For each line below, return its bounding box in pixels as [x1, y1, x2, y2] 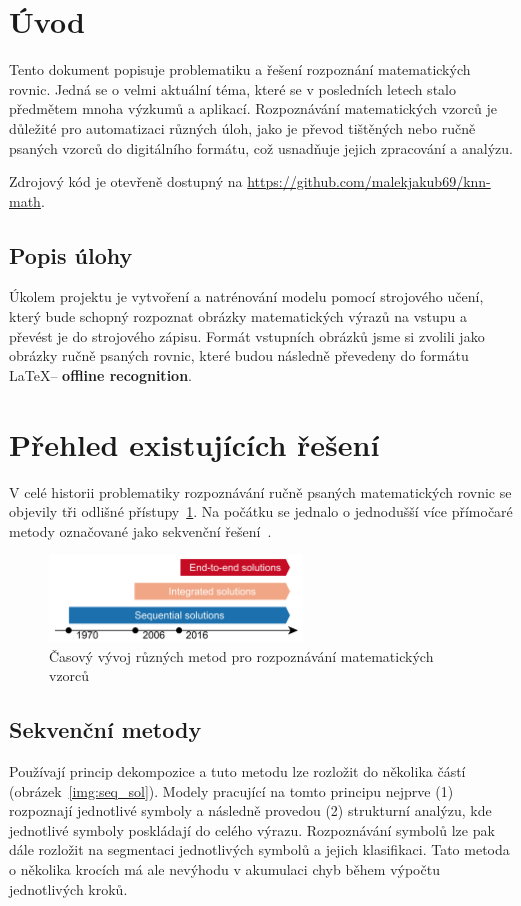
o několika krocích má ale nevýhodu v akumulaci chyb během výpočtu [9, 859, 440, 879]
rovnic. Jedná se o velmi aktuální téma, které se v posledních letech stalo [9, 78, 456, 99]
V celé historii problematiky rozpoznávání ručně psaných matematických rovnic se [9, 481, 512, 502]
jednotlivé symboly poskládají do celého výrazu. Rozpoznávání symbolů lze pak [9, 819, 495, 840]
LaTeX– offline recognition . [9, 364, 192, 385]
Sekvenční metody [9, 714, 202, 745]
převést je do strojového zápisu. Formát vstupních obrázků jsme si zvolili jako [9, 325, 485, 346]
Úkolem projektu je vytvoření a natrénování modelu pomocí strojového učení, [9, 286, 484, 307]
